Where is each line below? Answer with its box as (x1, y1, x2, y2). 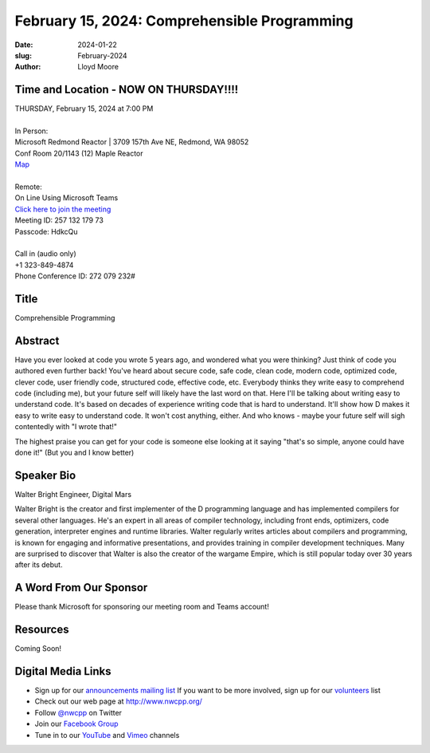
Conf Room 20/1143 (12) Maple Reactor (14, 148, 143, 158)
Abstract (14, 333, 60, 347)
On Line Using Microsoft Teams (14, 193, 119, 203)
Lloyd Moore (77, 62, 119, 72)
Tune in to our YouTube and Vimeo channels (34, 730, 180, 739)
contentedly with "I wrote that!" (14, 422, 118, 432)
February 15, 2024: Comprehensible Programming (14, 12, 354, 30)
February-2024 (77, 50, 127, 60)
